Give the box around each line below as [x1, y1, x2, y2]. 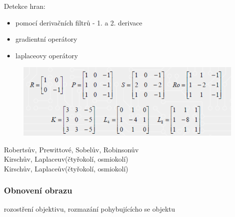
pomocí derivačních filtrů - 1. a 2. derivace [15, 17, 142, 27]
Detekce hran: [4, 1, 46, 11]
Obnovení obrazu [4, 184, 72, 196]
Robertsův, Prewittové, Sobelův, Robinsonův [4, 144, 139, 154]
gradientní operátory [15, 34, 77, 44]
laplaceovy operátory [15, 50, 78, 60]
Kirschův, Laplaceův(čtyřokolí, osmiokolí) [4, 163, 129, 173]
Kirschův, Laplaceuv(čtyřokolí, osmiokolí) [4, 154, 129, 164]
